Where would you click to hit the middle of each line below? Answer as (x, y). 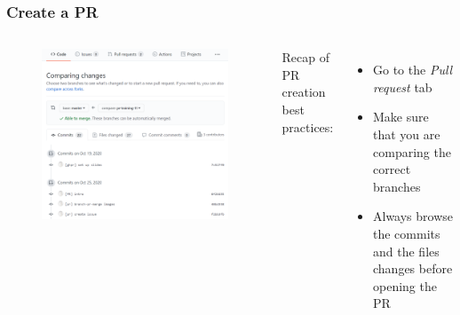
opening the (405, 285)
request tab (403, 87)
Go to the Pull (413, 70)
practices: (308, 126)
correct (392, 169)
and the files (406, 251)
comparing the (412, 151)
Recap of (306, 57)
